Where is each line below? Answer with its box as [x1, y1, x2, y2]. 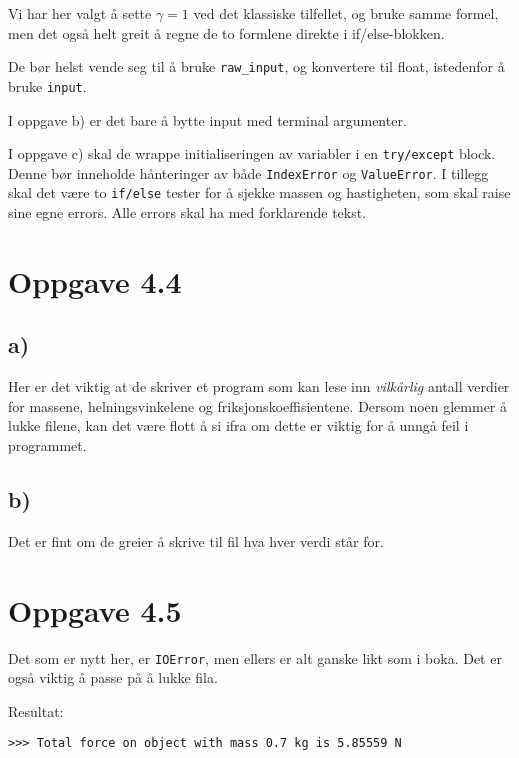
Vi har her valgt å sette [8, 3, 152, 23]
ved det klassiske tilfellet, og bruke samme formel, [193, 3, 499, 23]
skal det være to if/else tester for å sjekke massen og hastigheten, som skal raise [8, 182, 511, 203]
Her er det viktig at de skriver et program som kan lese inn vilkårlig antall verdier [8, 376, 510, 397]
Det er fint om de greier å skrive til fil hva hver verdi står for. [8, 530, 384, 551]
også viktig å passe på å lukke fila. [8, 667, 218, 688]
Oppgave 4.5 [8, 589, 182, 630]
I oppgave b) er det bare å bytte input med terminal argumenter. [8, 109, 407, 130]
